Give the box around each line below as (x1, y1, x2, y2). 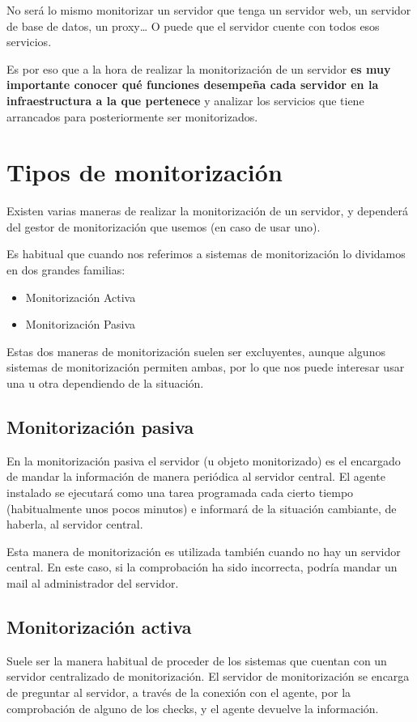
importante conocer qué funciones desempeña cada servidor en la (6, 76, 379, 93)
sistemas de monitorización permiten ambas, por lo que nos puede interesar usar (6, 359, 405, 376)
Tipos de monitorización (6, 155, 283, 189)
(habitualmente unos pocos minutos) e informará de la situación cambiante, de (6, 499, 397, 516)
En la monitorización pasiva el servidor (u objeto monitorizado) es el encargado (6, 452, 401, 469)
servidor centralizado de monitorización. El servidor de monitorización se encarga (6, 668, 410, 685)
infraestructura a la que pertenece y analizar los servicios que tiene (6, 91, 364, 108)
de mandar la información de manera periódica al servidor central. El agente (6, 468, 386, 485)
